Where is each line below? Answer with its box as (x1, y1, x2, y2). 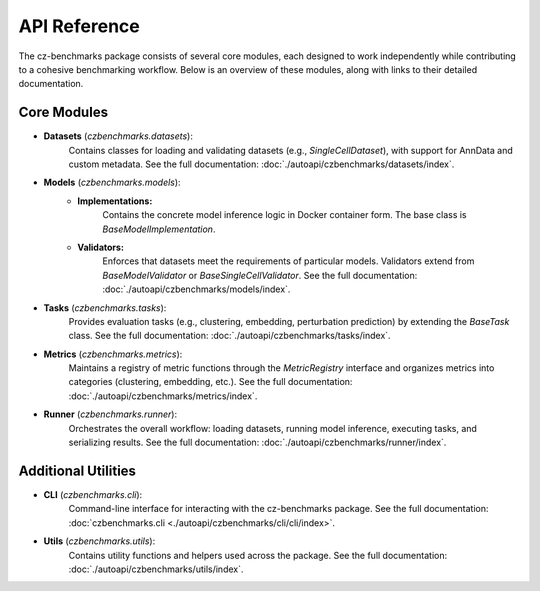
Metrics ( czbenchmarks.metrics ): (43, 348, 183, 360)
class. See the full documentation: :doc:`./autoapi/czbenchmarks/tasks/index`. (68, 330, 391, 342)
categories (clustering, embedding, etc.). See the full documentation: (68, 376, 353, 388)
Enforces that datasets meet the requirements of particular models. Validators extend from (102, 255, 475, 267)
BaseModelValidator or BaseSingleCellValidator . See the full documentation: (102, 269, 418, 281)
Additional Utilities (18, 462, 137, 479)
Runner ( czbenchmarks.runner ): (43, 408, 178, 420)
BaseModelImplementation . (102, 223, 216, 235)
